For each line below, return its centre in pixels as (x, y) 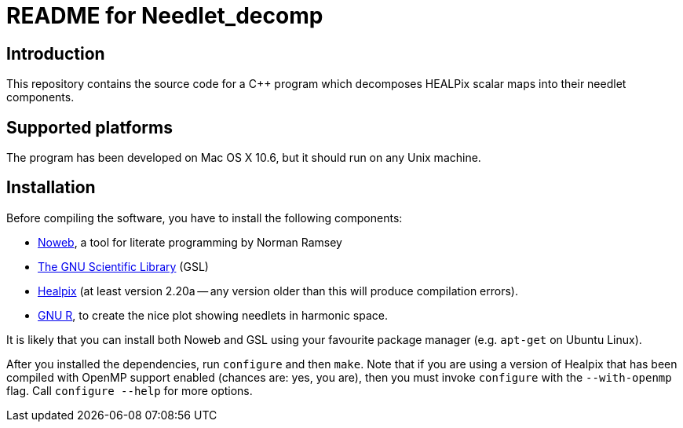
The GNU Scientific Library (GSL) (123, 266)
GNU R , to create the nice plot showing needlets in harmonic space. (213, 315)
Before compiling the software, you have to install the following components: (205, 218)
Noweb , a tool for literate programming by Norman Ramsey (190, 242)
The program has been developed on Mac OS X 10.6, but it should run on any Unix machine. (244, 158)
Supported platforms (89, 127)
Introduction (56, 53)
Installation (51, 188)
